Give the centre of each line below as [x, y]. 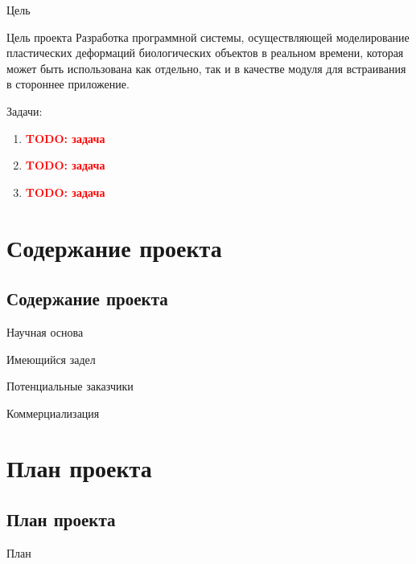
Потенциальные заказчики [70, 386]
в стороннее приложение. [68, 84]
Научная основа [45, 331]
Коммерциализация [53, 413]
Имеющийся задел [51, 359]
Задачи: [25, 110]
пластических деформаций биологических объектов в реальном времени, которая [205, 53]
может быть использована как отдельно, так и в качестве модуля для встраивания [206, 68]
